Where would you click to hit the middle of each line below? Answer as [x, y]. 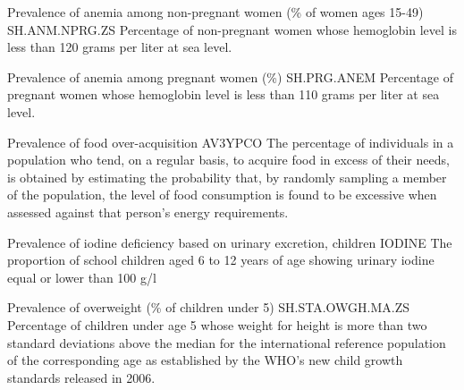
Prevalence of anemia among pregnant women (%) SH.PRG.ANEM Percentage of [230, 76]
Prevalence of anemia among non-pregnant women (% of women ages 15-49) [215, 12]
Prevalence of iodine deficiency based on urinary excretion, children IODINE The [230, 242]
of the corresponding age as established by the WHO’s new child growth [205, 360]
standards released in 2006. [81, 377]
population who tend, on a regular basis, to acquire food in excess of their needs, [228, 160]
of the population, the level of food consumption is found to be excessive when [222, 195]
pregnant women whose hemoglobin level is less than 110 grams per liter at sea [224, 94]
